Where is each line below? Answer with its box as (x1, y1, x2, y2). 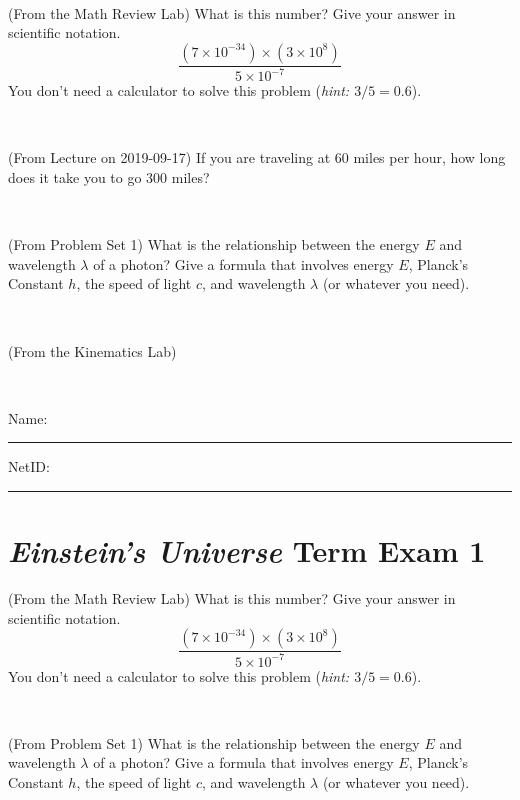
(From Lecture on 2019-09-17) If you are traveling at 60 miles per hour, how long (8, 147, 506, 168)
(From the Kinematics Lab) (8, 340, 177, 361)
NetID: (8, 456, 50, 477)
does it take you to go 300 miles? (8, 166, 210, 187)
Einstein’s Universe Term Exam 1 (8, 530, 486, 572)
